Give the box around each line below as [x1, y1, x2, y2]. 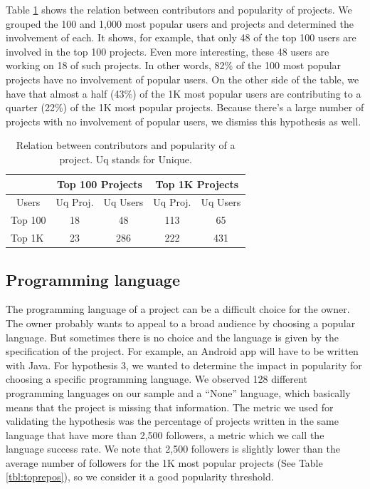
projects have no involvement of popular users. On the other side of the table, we [6, 71, 359, 86]
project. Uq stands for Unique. [59, 151, 192, 166]
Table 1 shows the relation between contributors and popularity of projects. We [6, 2, 352, 16]
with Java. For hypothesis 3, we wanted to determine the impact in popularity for [6, 357, 362, 372]
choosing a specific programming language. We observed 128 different [6, 371, 307, 386]
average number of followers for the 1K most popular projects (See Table [6, 455, 323, 470]
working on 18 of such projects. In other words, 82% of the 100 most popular [6, 58, 342, 73]
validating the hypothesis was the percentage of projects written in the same [6, 413, 339, 428]
